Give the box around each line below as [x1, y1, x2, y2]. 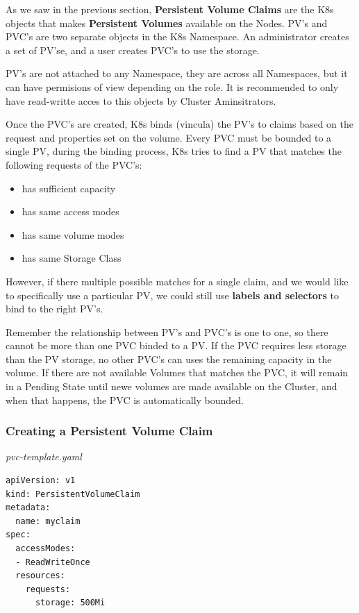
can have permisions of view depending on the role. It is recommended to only [6, 79, 339, 94]
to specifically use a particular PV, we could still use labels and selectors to [6, 287, 339, 302]
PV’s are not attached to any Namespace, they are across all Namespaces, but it [6, 66, 348, 81]
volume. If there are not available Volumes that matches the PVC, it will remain [6, 365, 349, 380]
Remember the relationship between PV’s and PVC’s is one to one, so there [6, 324, 328, 339]
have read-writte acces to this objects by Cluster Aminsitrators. [6, 93, 276, 108]
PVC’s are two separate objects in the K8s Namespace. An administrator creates [6, 29, 349, 44]
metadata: [6, 503, 51, 513]
